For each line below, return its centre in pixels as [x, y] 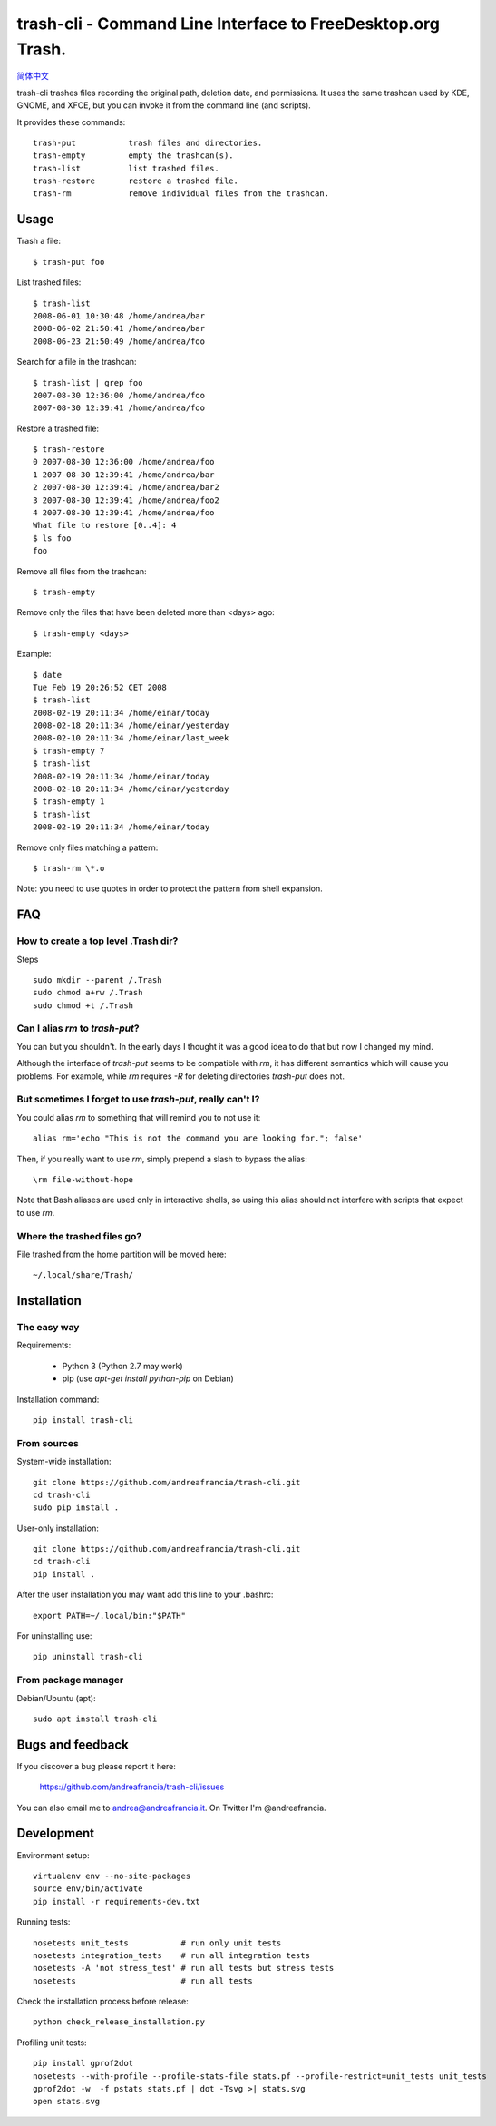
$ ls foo [52, 538]
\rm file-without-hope [83, 1179]
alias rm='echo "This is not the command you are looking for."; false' [198, 1138]
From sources [48, 1443]
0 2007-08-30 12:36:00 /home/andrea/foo [124, 462]
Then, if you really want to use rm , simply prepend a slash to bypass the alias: [162, 1159]
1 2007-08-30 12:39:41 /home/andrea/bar [124, 475]
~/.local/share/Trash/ [83, 1275]
